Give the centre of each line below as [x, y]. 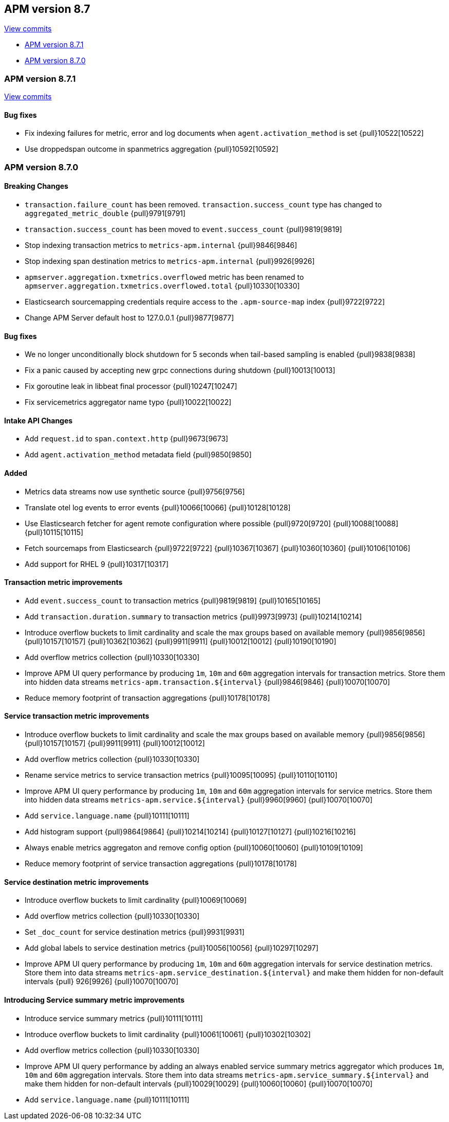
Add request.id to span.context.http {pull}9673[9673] [127, 439]
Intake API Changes [39, 420]
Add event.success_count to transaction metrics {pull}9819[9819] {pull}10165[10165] [173, 600]
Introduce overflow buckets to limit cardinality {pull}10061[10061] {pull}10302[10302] [168, 1034]
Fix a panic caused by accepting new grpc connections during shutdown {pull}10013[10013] [180, 370]
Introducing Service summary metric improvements [95, 1000]
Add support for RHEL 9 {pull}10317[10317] [97, 564]
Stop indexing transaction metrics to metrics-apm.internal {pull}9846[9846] [161, 245]
